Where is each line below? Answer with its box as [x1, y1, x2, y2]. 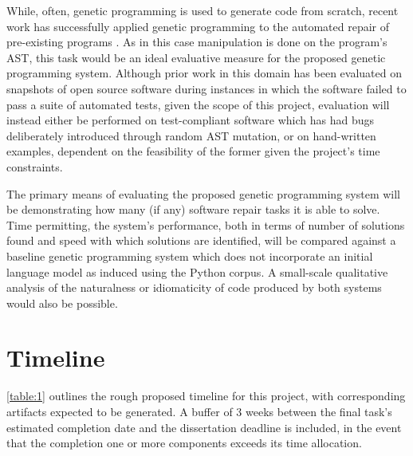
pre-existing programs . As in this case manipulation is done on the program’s [6, 33, 387, 50]
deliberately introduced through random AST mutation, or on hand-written [6, 127, 376, 143]
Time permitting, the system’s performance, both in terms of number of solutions [6, 216, 405, 233]
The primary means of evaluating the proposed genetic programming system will [6, 185, 400, 202]
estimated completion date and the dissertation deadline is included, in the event [6, 419, 402, 435]
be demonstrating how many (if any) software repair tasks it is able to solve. [6, 201, 380, 218]
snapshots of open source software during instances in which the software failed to [6, 80, 407, 96]
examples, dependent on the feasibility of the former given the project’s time [6, 143, 380, 159]
